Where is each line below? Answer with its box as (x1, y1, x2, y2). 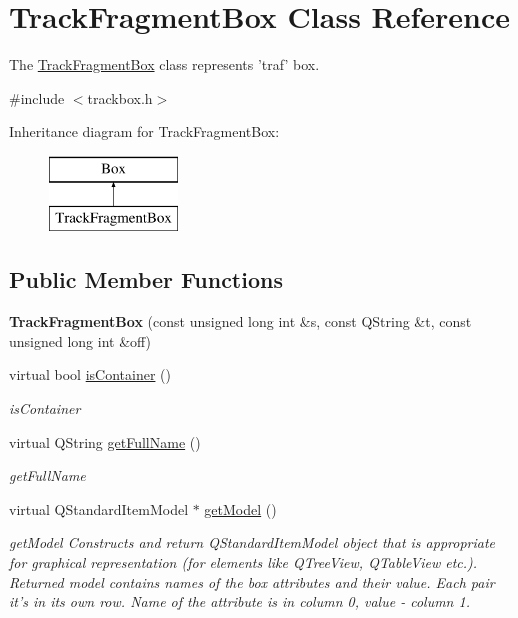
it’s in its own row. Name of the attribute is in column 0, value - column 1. (9, 591, 470, 612)
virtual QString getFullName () (9, 431, 201, 452)
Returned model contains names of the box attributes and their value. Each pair (9, 571, 495, 592)
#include (9, 87, 65, 108)
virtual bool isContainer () (9, 364, 171, 385)
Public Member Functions (9, 264, 283, 295)
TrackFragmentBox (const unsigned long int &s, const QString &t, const (9, 311, 472, 332)
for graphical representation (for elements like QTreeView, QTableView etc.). (9, 552, 478, 573)
